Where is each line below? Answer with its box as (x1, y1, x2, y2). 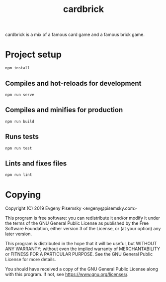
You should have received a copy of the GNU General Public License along (5, 266, 158, 272)
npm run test (5, 145, 32, 150)
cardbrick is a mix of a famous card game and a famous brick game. (5, 31, 145, 38)
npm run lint (5, 172, 32, 177)
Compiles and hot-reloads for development (5, 79, 142, 88)
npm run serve (5, 92, 35, 97)
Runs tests (5, 133, 39, 141)
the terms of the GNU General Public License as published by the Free (5, 220, 149, 226)
